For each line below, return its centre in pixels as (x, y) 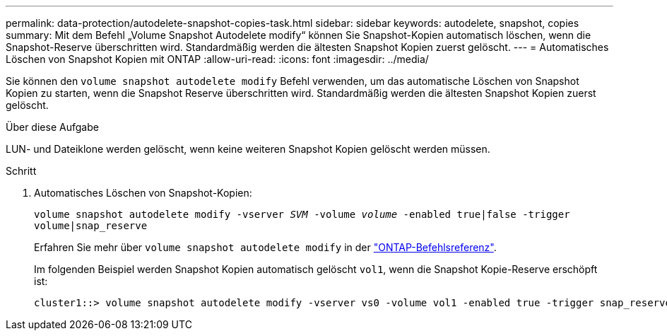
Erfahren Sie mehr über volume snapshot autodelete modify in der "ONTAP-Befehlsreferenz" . (265, 247)
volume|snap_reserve (91, 226)
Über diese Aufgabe (52, 127)
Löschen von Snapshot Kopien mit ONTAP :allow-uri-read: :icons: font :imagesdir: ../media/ (217, 59)
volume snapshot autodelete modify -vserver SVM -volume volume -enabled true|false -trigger (302, 214)
